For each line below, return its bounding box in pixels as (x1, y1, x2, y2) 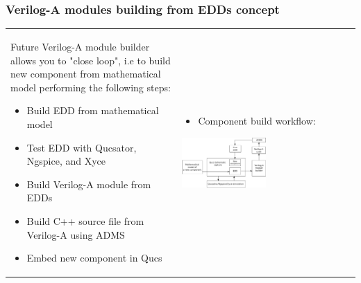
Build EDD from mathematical (26, 103, 159, 118)
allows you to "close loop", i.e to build (10, 53, 171, 67)
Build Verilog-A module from (26, 176, 151, 191)
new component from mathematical (10, 66, 161, 81)
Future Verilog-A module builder (10, 39, 150, 53)
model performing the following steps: (10, 80, 171, 94)
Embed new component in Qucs (26, 250, 162, 265)
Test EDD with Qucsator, (26, 140, 137, 154)
